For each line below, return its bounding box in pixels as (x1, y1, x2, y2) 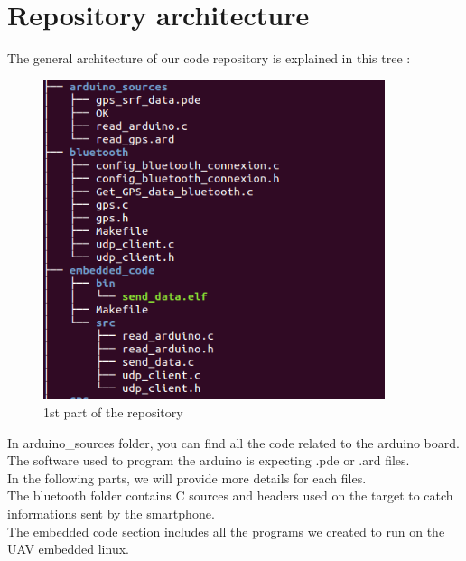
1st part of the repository (43, 403, 183, 422)
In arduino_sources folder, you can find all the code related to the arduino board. (7, 433, 460, 452)
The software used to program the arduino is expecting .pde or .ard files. (7, 451, 410, 470)
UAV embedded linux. (7, 539, 129, 558)
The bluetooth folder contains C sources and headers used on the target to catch (7, 486, 453, 505)
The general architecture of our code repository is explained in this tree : (7, 49, 411, 68)
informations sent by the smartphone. (7, 503, 215, 522)
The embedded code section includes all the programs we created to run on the (7, 521, 445, 540)
